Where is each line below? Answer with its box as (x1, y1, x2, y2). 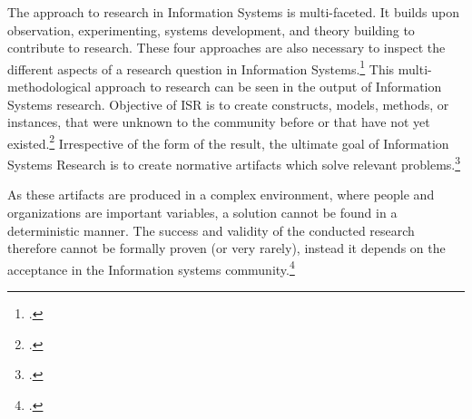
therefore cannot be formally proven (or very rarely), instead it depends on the (7, 239, 446, 258)
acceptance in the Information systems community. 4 (7, 257, 295, 278)
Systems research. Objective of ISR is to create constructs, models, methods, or (7, 94, 449, 113)
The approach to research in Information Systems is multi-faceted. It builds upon (7, 3, 459, 21)
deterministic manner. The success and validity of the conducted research (7, 220, 415, 239)
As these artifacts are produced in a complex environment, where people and (7, 185, 435, 204)
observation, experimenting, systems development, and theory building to (7, 20, 415, 39)
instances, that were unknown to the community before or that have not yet (7, 112, 430, 132)
